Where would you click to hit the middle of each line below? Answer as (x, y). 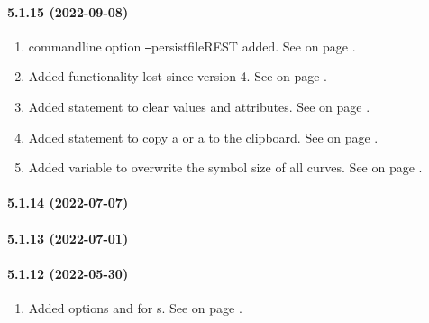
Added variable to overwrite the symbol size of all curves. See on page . (225, 167)
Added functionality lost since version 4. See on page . (178, 76)
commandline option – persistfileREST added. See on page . (192, 46)
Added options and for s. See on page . (135, 308)
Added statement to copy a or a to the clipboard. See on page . (203, 137)
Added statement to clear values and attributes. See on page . (199, 107)
